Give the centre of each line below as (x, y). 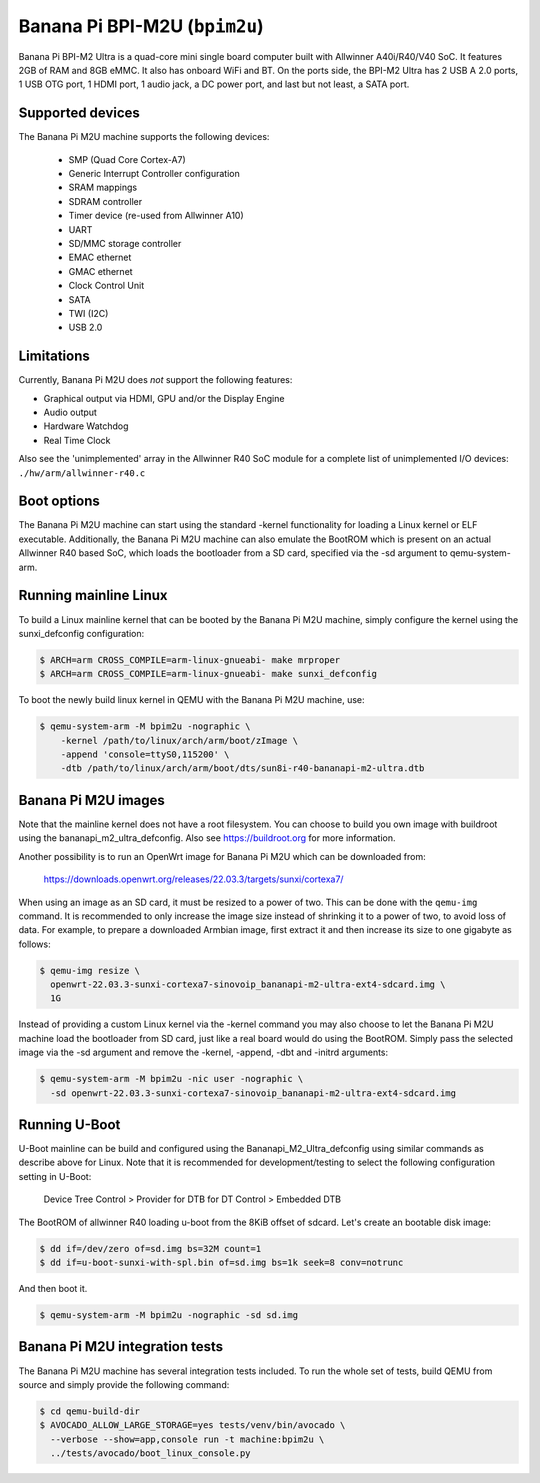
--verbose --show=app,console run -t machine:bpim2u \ (187, 1439)
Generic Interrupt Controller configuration (154, 174)
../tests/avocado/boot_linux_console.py (150, 1453)
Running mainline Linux (93, 595)
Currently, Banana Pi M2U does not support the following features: (155, 380)
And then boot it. (53, 1289)
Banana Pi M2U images (91, 800)
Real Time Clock (77, 440)
